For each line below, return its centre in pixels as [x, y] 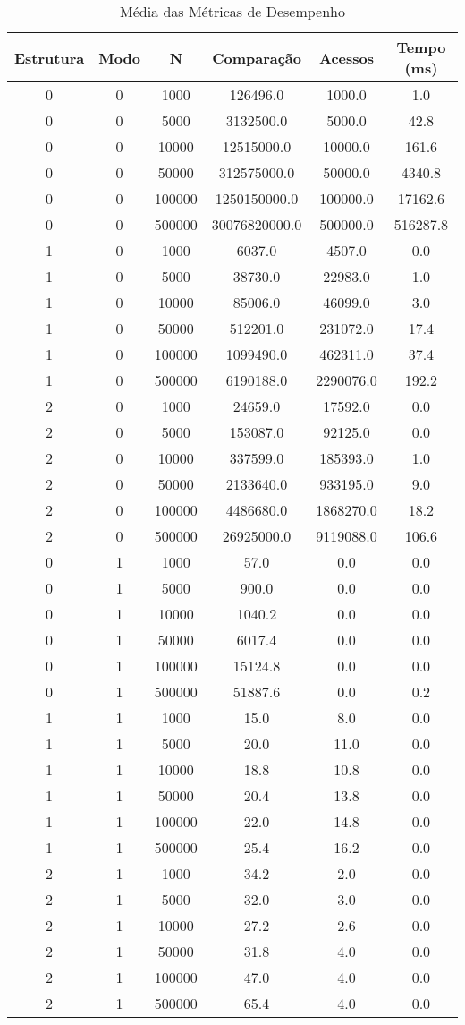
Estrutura [50, 57]
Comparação [257, 57]
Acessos [347, 57]
